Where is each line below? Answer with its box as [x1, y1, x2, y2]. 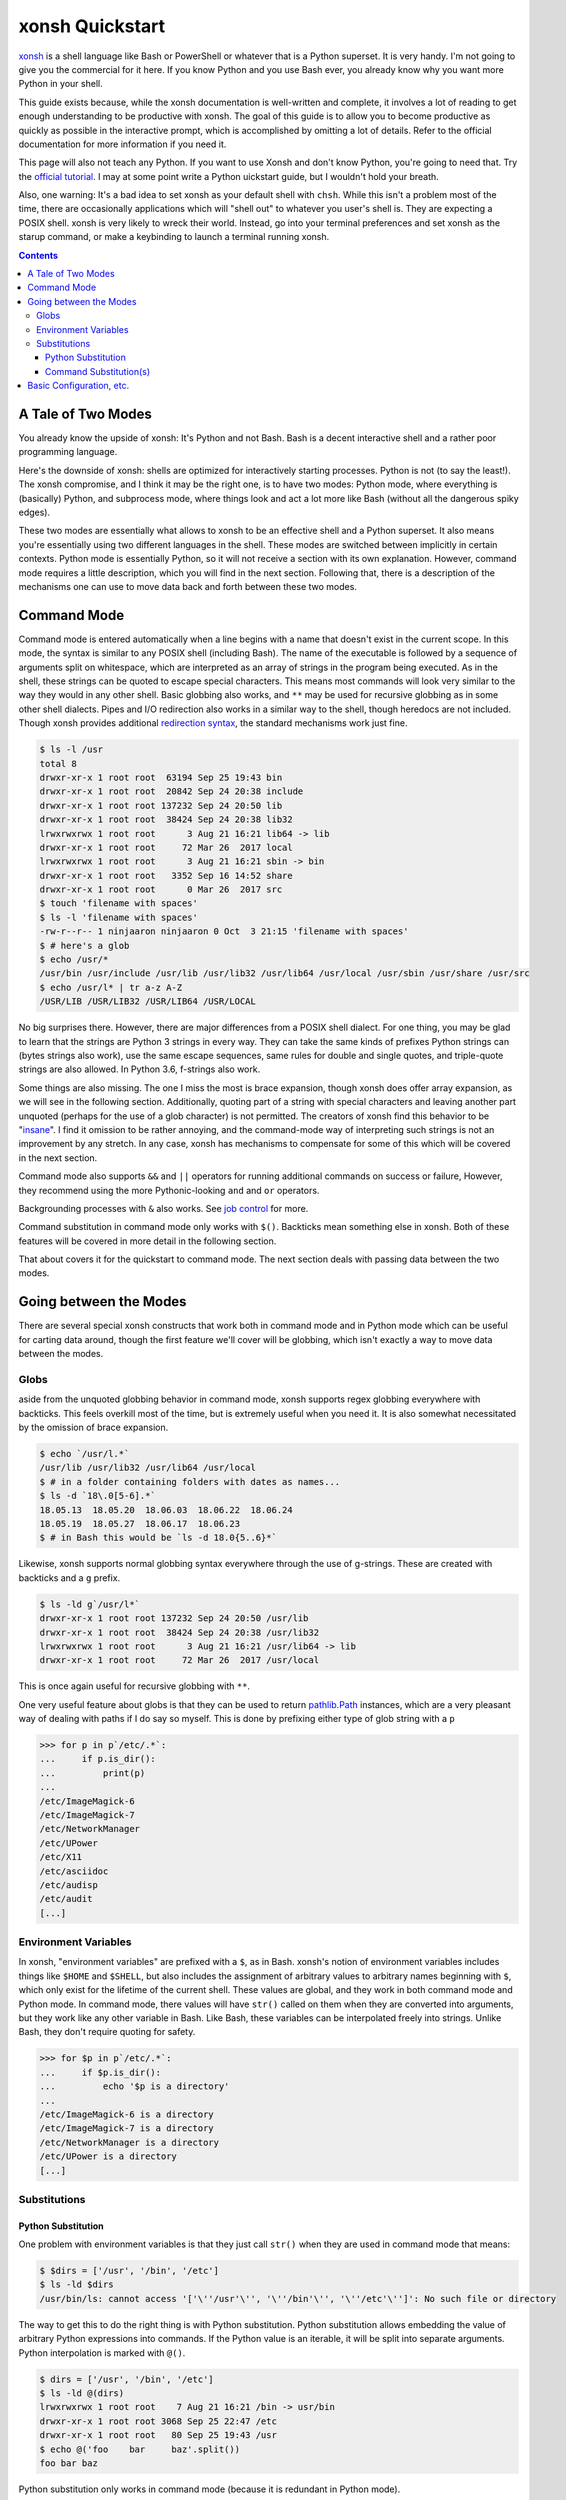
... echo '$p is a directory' [39, 2081, 230, 2092]
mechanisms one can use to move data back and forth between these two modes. [18, 580, 357, 592]
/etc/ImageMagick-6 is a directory [39, 2108, 214, 2120]
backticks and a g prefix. [18, 1571, 121, 1584]
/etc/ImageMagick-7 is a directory [39, 2123, 214, 2134]
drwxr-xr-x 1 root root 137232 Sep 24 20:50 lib [39, 800, 283, 811]
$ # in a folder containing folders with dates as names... [39, 1476, 341, 1487]
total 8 [39, 758, 77, 769]
